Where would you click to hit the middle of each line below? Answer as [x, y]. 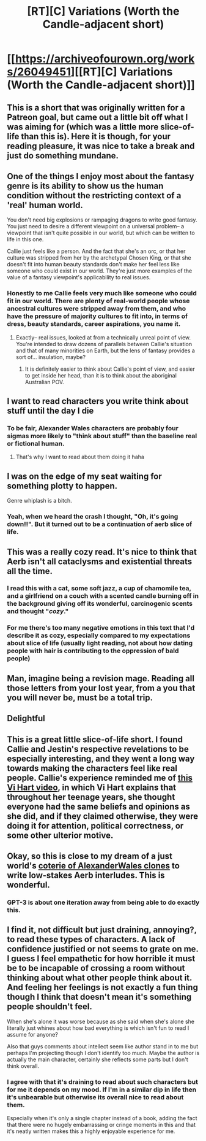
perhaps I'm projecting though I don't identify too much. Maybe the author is [103, 1053]
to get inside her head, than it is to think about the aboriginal [101, 375]
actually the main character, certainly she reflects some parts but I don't [97, 1059]
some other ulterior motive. [60, 835]
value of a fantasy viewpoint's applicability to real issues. [79, 277]
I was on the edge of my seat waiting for [84, 476]
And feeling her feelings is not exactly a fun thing [102, 987]
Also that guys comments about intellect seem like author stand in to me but [103, 1046]
